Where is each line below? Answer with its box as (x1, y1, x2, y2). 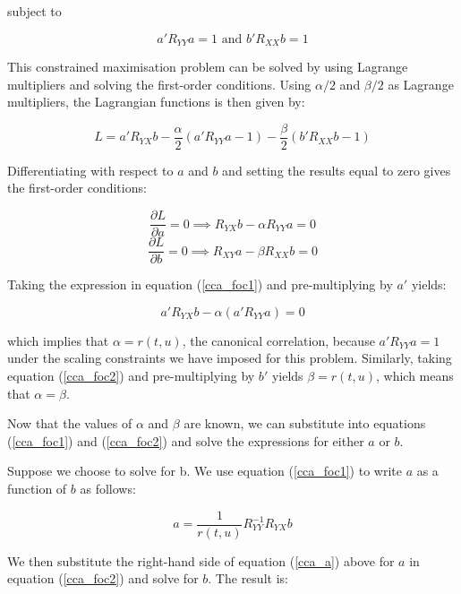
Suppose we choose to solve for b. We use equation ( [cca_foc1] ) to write (7, 461, 402, 480)
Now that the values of (7, 414, 132, 433)
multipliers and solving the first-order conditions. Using (7, 74, 312, 93)
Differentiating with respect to (7, 160, 174, 179)
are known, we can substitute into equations (184, 414, 426, 433)
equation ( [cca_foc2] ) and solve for (7, 569, 199, 588)
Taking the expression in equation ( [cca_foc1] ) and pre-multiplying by (7, 275, 393, 294)
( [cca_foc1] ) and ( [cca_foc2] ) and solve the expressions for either (7, 431, 364, 450)
